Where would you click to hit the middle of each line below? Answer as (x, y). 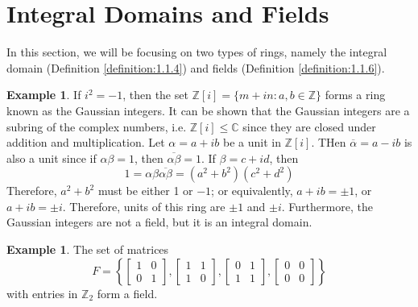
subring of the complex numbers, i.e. (97, 126)
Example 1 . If (44, 95)
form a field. (127, 293)
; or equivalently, (252, 191)
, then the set (155, 95)
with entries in (42, 293)
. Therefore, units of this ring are (144, 206)
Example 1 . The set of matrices (88, 249)
